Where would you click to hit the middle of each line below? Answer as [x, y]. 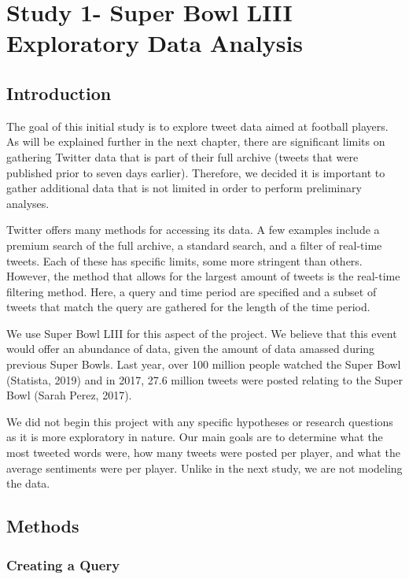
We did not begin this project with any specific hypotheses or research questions [200, 421]
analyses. [28, 203]
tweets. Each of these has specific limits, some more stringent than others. [184, 260]
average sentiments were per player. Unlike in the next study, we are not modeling [204, 468]
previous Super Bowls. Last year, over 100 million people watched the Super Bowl [204, 364]
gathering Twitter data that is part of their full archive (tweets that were [182, 156]
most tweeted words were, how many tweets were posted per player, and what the [203, 453]
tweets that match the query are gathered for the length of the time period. [188, 307]
